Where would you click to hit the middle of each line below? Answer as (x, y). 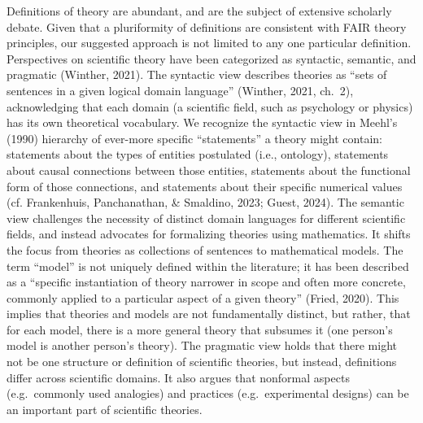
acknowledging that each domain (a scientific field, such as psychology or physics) (210, 106)
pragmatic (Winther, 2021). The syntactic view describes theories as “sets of (197, 74)
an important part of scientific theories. (105, 409)
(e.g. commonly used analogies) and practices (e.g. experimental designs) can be (208, 393)
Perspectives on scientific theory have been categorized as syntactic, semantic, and (211, 58)
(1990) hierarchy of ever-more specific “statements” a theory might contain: (194, 138)
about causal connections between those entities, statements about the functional (209, 170)
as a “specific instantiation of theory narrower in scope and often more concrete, (206, 282)
